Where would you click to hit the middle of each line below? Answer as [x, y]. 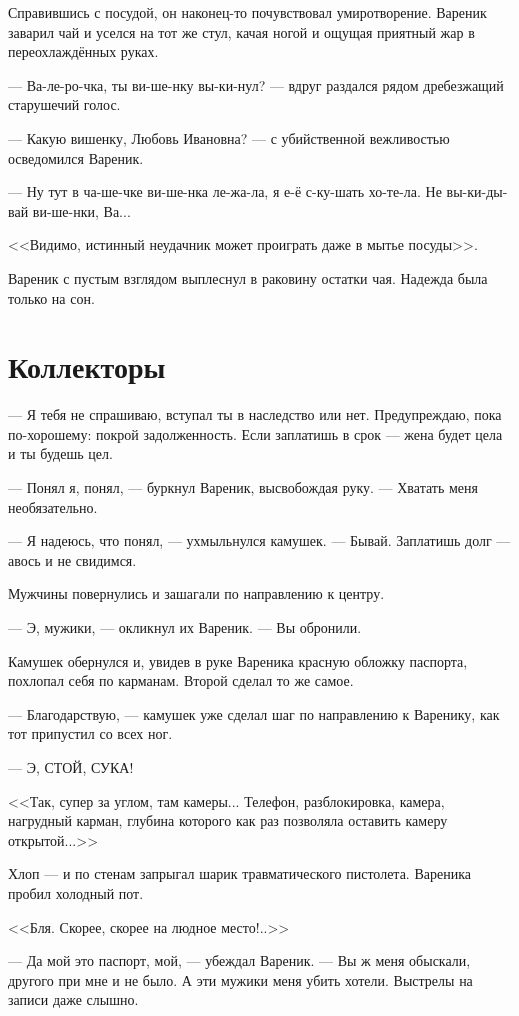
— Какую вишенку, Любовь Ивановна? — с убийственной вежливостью [229, 137]
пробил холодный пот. [76, 892]
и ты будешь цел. [60, 453]
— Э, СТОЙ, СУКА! [71, 766]
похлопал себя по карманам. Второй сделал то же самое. [181, 680]
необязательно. [53, 506]
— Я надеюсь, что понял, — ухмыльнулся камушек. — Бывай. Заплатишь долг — [259, 540]
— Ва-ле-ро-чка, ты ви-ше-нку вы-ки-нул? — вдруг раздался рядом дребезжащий [256, 84]
